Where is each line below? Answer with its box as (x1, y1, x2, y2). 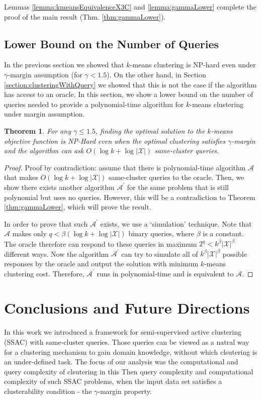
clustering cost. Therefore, (4, 268, 84, 278)
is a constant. (203, 228, 244, 239)
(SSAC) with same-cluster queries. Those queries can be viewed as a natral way (4, 336, 249, 347)
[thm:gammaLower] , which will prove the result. (4, 202, 151, 212)
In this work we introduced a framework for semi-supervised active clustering (4, 327, 241, 337)
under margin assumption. (4, 109, 85, 119)
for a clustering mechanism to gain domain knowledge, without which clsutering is (4, 346, 257, 357)
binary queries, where (128, 228, 195, 239)
